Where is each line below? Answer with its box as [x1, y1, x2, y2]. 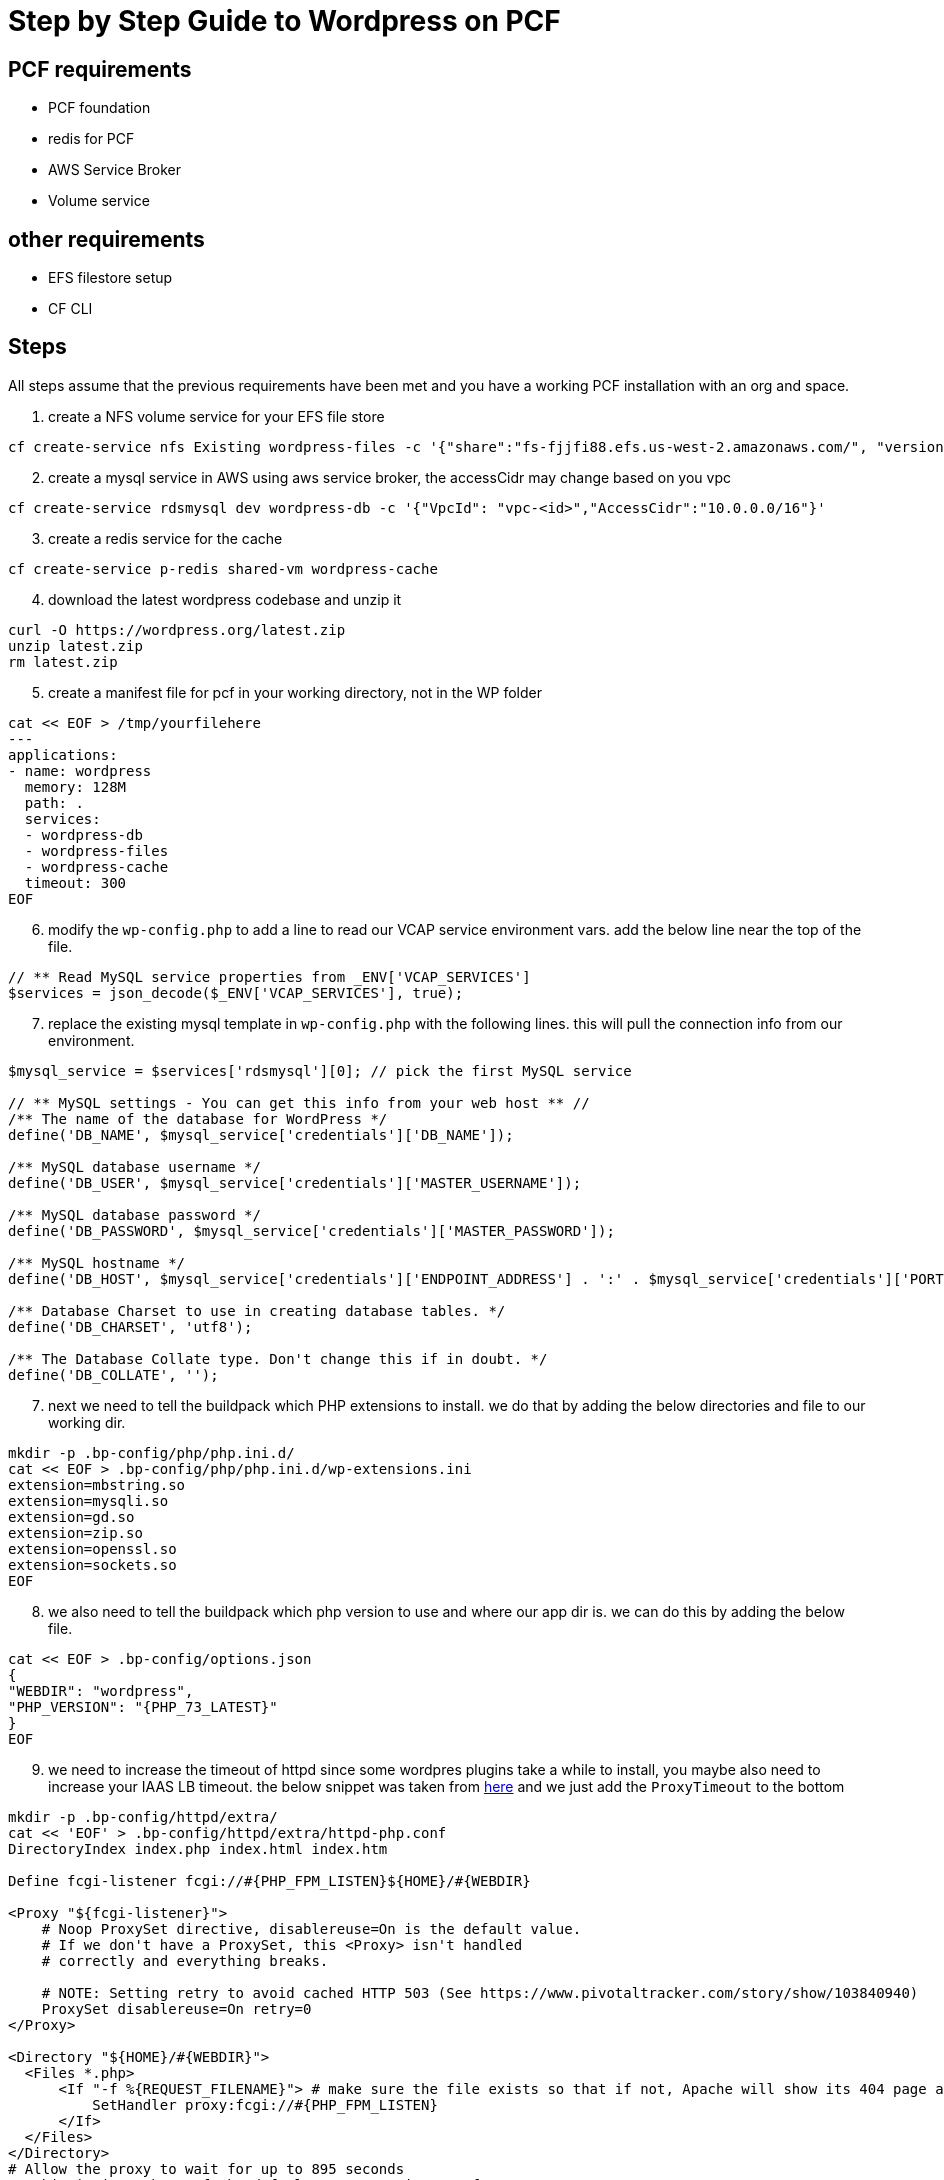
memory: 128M [24, 778, 127, 795]
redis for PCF [48, 130, 135, 148]
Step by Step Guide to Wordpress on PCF [8, 4, 561, 38]
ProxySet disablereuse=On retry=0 [41, 2000, 312, 2017]
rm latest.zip [8, 653, 118, 670]
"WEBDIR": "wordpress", [8, 1682, 194, 1699]
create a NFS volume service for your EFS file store [48, 407, 385, 425]
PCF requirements [8, 56, 192, 82]
